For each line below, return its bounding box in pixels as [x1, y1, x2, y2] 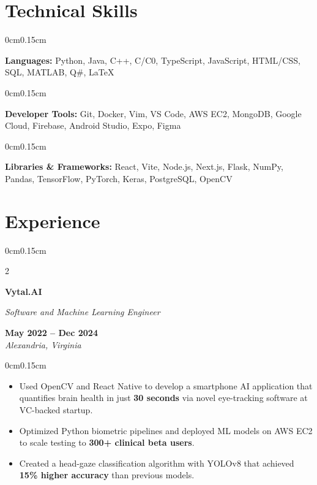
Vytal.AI [5, 285, 42, 297]
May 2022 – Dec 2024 [5, 326, 98, 338]
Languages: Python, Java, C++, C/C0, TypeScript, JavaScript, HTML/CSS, [5, 53, 300, 66]
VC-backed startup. [19, 403, 93, 416]
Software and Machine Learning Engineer [5, 305, 160, 318]
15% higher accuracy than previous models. [19, 468, 195, 481]
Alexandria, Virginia [5, 338, 81, 351]
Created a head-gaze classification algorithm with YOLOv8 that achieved [19, 456, 294, 469]
